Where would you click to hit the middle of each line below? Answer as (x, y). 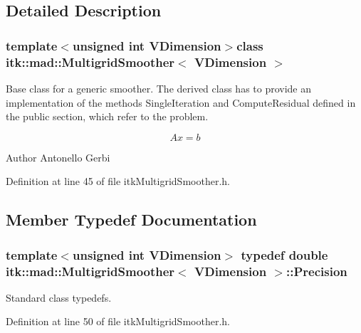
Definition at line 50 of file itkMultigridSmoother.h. (118, 321)
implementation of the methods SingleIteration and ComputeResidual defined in (181, 102)
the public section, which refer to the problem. (107, 116)
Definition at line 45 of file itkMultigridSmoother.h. (118, 181)
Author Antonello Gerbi (58, 157)
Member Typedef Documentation (131, 220)
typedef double (284, 254)
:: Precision (317, 271)
